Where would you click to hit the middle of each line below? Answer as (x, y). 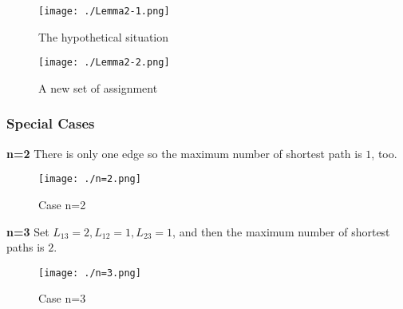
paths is (26, 247)
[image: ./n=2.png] (90, 179)
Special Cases (51, 123)
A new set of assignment (98, 87)
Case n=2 (62, 204)
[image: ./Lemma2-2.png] (104, 63)
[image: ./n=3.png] (90, 273)
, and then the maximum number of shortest (281, 231)
